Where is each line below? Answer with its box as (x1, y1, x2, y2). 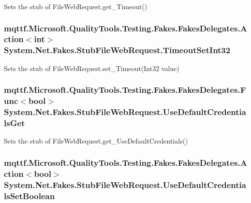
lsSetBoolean (4, 189, 55, 202)
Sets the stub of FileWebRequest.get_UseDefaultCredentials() (4, 136, 188, 146)
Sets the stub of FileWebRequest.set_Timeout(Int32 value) (4, 63, 179, 73)
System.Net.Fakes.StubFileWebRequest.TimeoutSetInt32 (4, 44, 231, 56)
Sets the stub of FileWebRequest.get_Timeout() (4, 1, 148, 11)
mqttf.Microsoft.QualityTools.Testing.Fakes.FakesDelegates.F (4, 84, 246, 96)
